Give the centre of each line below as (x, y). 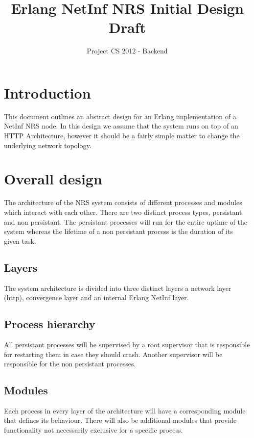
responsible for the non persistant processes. (70, 364)
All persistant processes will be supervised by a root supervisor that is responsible (127, 344)
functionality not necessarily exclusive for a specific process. (93, 430)
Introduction (47, 92)
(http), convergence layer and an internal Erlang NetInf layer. (96, 297)
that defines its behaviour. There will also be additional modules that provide (120, 420)
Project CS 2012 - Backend (127, 51)
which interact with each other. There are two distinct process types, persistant (123, 212)
